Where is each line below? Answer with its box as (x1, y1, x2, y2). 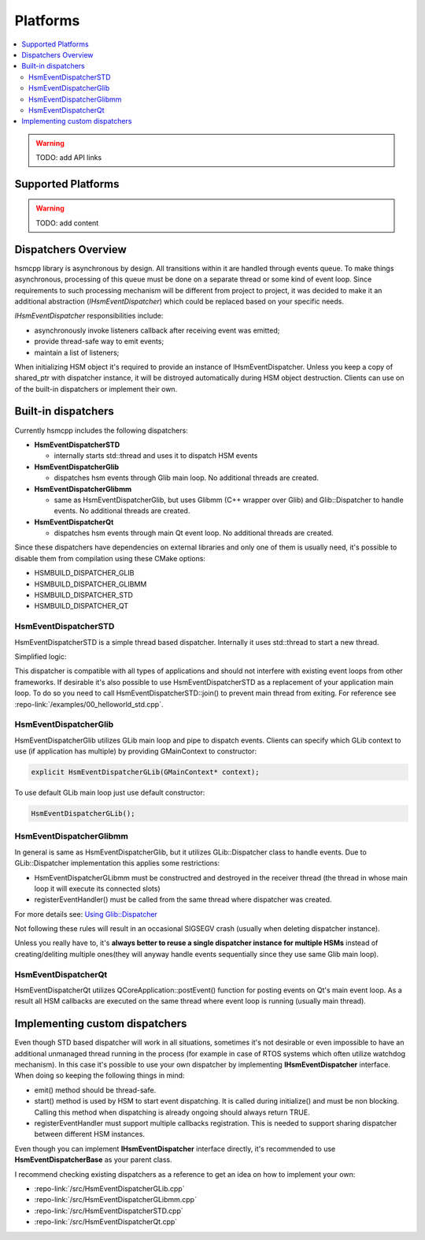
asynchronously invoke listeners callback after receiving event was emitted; (34, 326, 280, 335)
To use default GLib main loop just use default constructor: (14, 788, 205, 798)
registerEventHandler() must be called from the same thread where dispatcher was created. (34, 895, 332, 904)
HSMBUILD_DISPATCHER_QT (34, 601, 129, 611)
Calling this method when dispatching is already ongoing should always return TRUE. (34, 1108, 310, 1117)
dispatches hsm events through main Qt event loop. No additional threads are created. (54, 528, 334, 538)
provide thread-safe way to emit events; (34, 337, 164, 346)
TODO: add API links (35, 153, 102, 162)
